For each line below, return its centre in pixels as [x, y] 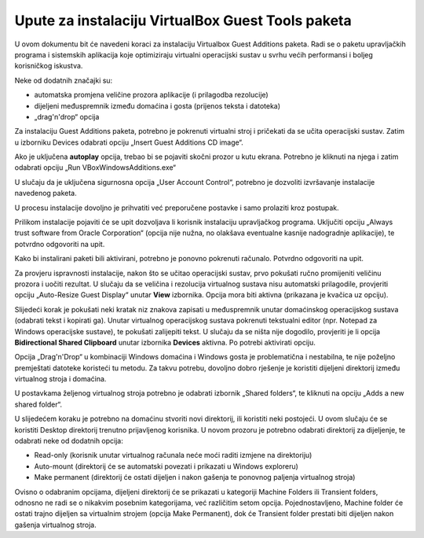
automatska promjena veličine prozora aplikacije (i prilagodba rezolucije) [151, 95]
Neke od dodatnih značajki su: [64, 80]
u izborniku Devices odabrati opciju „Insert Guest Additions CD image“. [129, 142]
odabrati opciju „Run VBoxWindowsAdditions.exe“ [95, 168]
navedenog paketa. [46, 193]
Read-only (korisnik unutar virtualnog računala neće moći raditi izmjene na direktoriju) [173, 455]
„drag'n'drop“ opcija [67, 116]
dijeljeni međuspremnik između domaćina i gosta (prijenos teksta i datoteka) [157, 105]
